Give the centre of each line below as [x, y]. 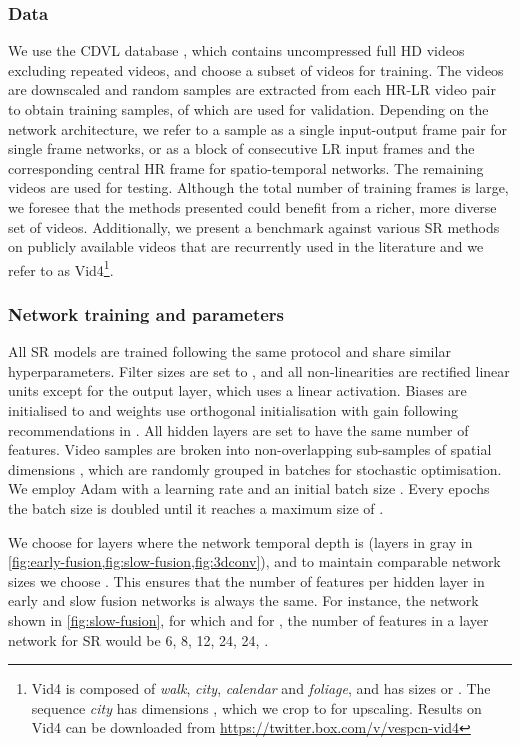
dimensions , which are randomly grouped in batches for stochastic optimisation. [255, 468]
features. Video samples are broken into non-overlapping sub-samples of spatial [250, 449]
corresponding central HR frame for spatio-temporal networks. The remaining [246, 167]
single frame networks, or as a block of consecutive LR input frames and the [241, 148]
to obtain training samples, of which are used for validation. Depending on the [248, 109]
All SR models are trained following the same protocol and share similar [229, 351]
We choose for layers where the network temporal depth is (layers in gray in [240, 541]
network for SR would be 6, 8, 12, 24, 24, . [138, 639]
